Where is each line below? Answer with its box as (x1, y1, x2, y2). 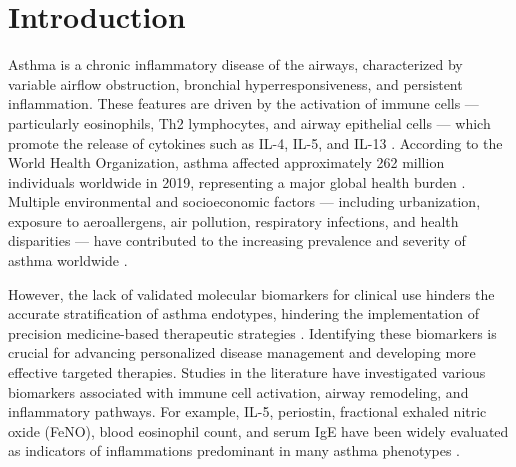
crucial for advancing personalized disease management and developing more (8, 342, 476, 363)
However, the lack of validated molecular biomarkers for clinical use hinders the (8, 283, 495, 304)
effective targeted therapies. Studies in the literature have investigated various (8, 362, 486, 383)
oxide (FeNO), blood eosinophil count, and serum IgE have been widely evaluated (8, 420, 509, 441)
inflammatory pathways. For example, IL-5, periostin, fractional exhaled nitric (8, 401, 487, 422)
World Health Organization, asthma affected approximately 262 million (8, 152, 445, 173)
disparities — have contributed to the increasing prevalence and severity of (8, 230, 466, 251)
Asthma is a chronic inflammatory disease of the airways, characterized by (8, 54, 463, 75)
